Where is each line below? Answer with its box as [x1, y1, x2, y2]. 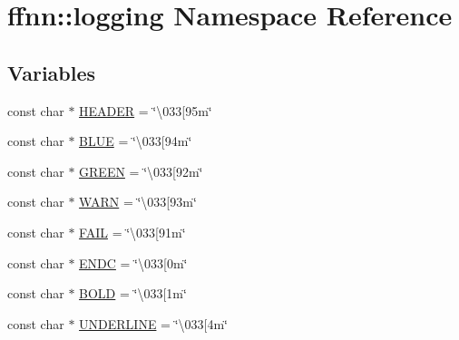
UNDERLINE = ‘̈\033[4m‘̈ [79, 314, 228, 333]
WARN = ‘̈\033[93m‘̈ [79, 192, 197, 211]
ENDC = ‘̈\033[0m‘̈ [79, 253, 188, 272]
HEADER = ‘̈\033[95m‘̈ [79, 101, 212, 120]
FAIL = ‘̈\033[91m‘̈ [79, 222, 186, 241]
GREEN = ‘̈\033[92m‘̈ [79, 161, 203, 180]
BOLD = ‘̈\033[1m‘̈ [79, 284, 187, 303]
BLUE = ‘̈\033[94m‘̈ [79, 131, 192, 151]
